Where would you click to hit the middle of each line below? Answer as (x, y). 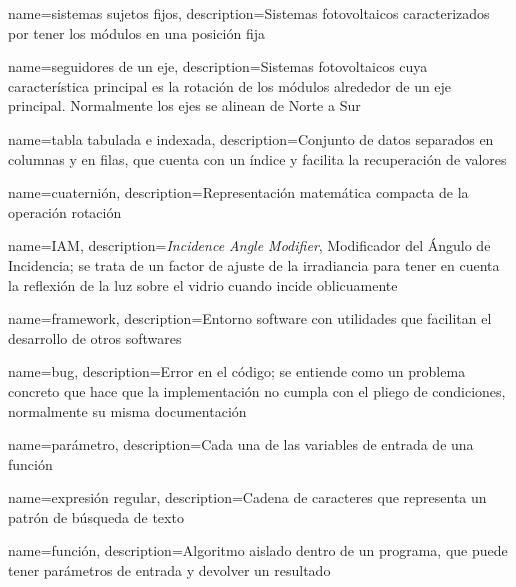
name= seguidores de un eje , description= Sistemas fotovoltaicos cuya (218, 66)
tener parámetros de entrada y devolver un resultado (169, 570)
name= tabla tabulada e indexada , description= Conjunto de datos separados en (251, 138)
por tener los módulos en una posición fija (136, 32)
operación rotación (65, 211)
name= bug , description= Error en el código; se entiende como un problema (237, 371)
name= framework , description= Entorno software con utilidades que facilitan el (250, 318)
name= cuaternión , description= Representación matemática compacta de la (238, 192)
